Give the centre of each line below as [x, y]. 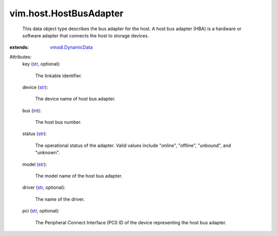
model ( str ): [35, 164]
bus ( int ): [32, 111]
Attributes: [21, 57]
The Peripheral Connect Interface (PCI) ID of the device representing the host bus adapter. [131, 222]
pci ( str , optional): [41, 211]
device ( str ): [35, 87]
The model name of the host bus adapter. [79, 176]
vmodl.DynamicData [71, 47]
